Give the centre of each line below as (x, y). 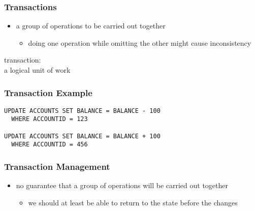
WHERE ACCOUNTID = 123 (50, 119)
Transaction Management (57, 167)
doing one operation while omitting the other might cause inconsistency (140, 42)
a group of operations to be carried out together (91, 26)
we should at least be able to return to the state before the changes (133, 202)
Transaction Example (48, 92)
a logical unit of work (37, 70)
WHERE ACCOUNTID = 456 (50, 145)
